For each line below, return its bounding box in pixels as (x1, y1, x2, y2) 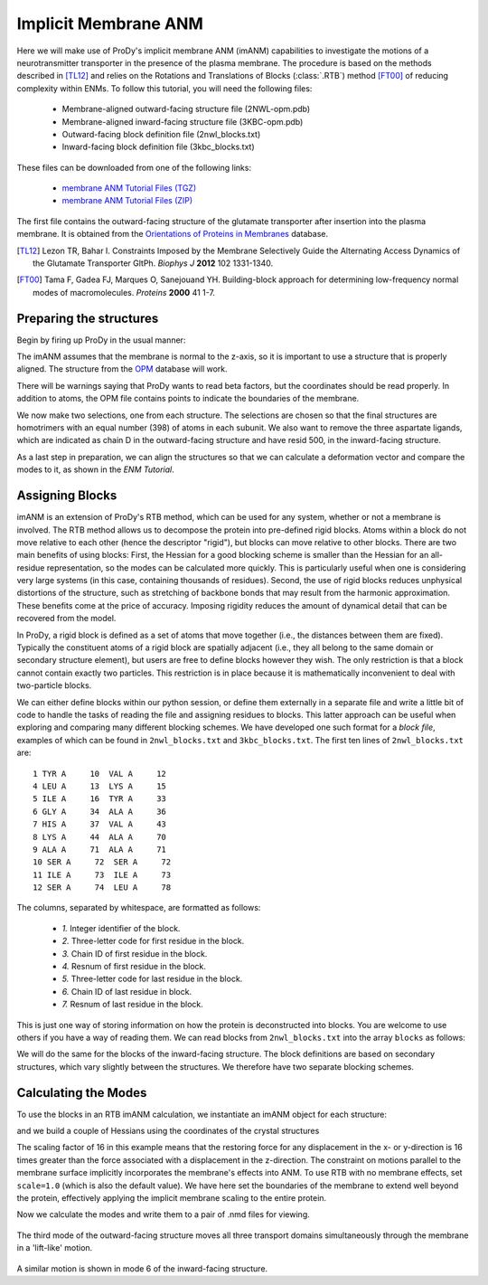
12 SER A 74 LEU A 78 (33, 883, 172, 893)
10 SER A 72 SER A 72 (33, 857, 172, 867)
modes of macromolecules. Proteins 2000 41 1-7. (33, 287, 216, 298)
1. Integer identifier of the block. (61, 922, 181, 933)
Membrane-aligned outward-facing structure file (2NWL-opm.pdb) (61, 104, 311, 115)
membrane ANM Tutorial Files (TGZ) (61, 183, 197, 194)
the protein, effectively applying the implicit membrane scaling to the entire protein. (16, 1193, 327, 1203)
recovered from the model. (16, 613, 117, 624)
